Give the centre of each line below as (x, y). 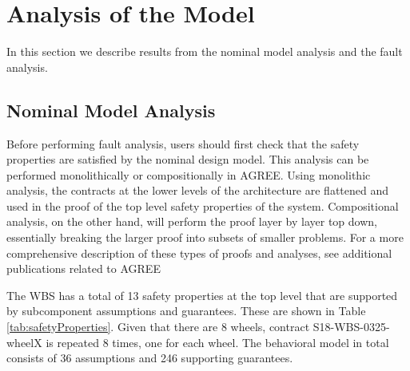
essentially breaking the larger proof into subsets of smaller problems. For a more (205, 237)
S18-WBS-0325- (351, 327)
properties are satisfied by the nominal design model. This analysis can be (188, 159)
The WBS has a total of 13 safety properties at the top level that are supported (202, 295)
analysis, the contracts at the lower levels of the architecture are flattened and (198, 190)
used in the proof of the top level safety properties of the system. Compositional (203, 205)
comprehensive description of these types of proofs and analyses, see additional (199, 253)
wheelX (24, 342)
